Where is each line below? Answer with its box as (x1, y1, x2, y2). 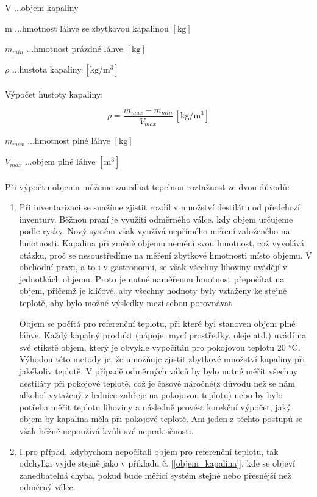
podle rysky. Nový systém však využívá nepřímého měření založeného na (19, 224, 290, 237)
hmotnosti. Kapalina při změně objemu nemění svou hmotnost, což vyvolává (19, 237, 305, 249)
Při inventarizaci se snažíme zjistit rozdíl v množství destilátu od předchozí (19, 201, 300, 213)
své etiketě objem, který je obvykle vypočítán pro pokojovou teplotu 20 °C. (19, 340, 301, 353)
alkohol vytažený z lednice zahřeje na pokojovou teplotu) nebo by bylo (19, 388, 283, 401)
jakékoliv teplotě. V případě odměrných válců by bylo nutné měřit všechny (19, 364, 298, 377)
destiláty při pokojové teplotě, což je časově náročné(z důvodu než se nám (19, 376, 295, 389)
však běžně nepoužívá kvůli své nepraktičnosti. (19, 424, 194, 437)
